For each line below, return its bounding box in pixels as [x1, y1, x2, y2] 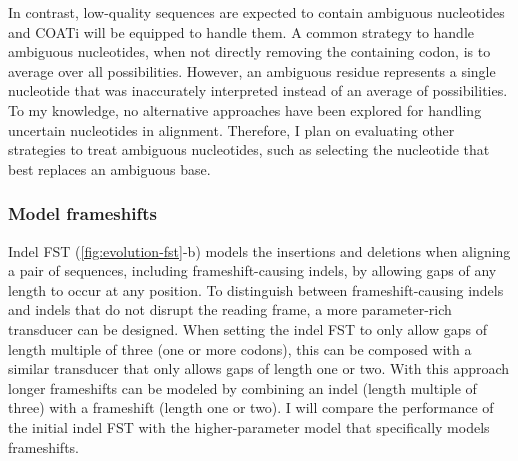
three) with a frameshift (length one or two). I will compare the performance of [8, 397, 494, 418]
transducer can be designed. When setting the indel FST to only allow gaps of [8, 318, 487, 339]
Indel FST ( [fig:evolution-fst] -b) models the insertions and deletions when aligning [8, 240, 511, 261]
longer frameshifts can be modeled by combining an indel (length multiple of [8, 377, 477, 398]
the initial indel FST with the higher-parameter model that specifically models [8, 416, 490, 437]
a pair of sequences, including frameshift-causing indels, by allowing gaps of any [8, 260, 497, 281]
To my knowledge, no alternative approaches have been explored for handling [8, 99, 482, 120]
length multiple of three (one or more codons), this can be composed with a [8, 338, 472, 359]
